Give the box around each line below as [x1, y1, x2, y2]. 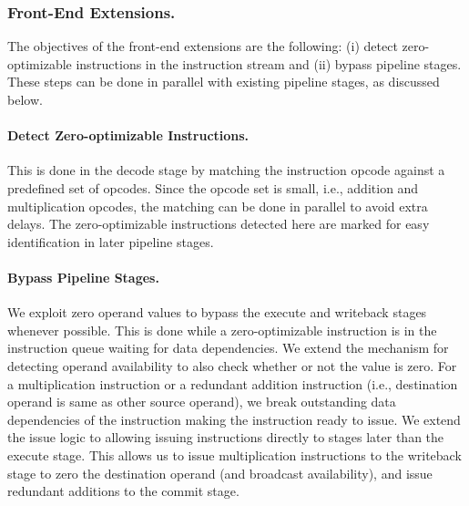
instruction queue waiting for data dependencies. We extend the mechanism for [7, 338, 449, 357]
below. [7, 90, 43, 108]
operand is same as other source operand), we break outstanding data [7, 392, 396, 411]
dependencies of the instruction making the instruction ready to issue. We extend [7, 409, 461, 429]
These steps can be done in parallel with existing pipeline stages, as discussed [7, 72, 440, 91]
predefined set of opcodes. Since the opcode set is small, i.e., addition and [7, 178, 419, 197]
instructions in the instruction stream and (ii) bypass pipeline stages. [76, 54, 462, 73]
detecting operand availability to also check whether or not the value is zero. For [7, 356, 457, 375]
